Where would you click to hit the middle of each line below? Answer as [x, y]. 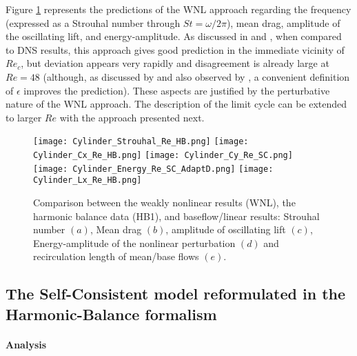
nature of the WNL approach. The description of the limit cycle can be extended [176, 104]
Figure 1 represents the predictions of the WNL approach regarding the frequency [178, 9]
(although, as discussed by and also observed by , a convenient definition [196, 76]
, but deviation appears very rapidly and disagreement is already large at [175, 63]
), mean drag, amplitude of [283, 22]
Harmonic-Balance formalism [111, 314]
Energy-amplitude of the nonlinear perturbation [134, 243]
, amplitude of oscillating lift [226, 229]
